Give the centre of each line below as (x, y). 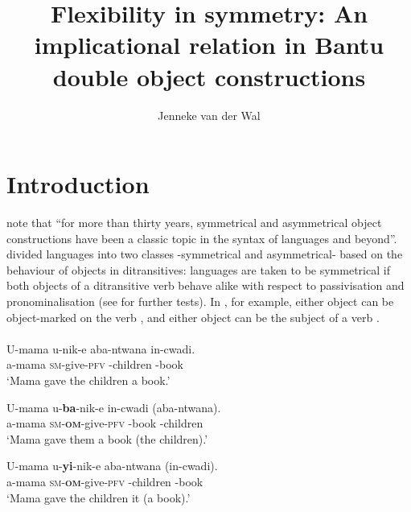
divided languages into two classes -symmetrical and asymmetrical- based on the (205, 254)
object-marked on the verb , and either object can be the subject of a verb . (193, 317)
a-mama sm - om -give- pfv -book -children (105, 423)
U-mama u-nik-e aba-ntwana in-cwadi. (101, 348)
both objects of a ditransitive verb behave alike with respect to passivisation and (205, 285)
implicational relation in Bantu (209, 45)
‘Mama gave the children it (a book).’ (99, 497)
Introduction (78, 184)
